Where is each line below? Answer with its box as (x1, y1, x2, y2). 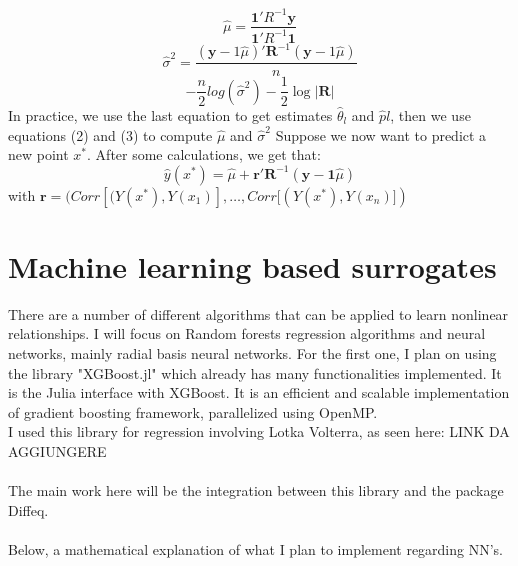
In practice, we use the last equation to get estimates (8, 104, 333, 125)
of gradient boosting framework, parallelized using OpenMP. (8, 401, 378, 422)
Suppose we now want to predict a (275, 124, 487, 145)
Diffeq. (8, 499, 49, 520)
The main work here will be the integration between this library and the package (8, 480, 504, 501)
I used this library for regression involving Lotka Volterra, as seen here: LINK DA (8, 421, 510, 442)
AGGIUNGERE (8, 440, 107, 461)
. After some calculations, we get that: (87, 144, 321, 165)
